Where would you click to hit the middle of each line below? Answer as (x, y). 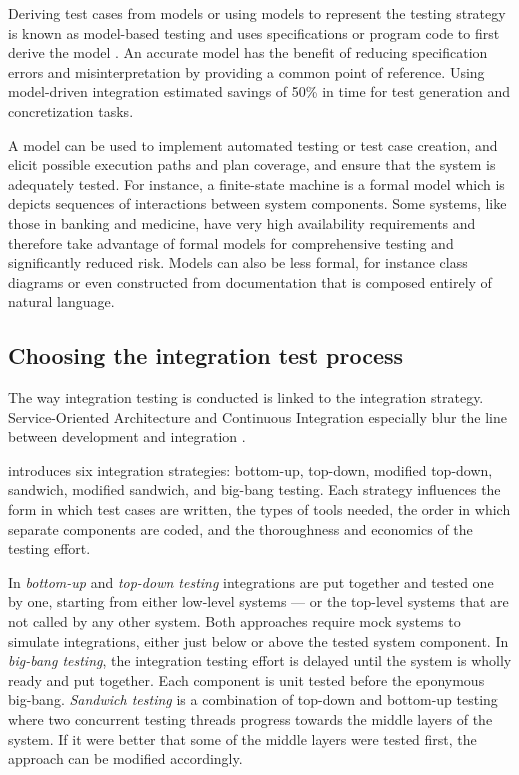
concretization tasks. (71, 110)
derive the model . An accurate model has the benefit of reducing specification (248, 52)
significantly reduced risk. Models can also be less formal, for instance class (238, 262)
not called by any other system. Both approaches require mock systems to (234, 621)
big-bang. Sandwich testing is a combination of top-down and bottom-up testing (253, 699)
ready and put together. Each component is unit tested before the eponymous (246, 679)
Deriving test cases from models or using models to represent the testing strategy (257, 13)
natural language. (61, 301)
